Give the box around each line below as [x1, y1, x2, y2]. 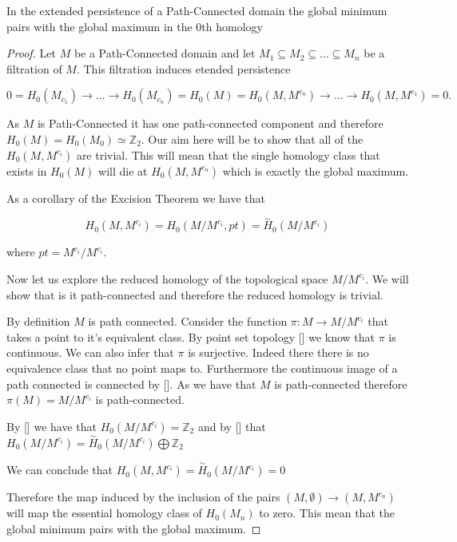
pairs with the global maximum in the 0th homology [6, 18, 263, 34]
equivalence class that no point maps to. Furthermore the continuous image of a [6, 359, 398, 376]
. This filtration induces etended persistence [76, 60, 291, 77]
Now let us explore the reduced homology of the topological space [6, 270, 328, 287]
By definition [6, 313, 70, 330]
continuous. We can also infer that [6, 344, 174, 361]
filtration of [6, 60, 62, 77]
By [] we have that [6, 417, 97, 434]
